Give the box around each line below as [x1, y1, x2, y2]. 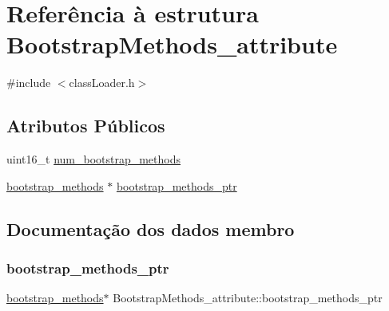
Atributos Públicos [6, 113, 165, 138]
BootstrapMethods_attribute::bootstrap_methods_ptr [113, 289, 383, 306]
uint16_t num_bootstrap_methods [6, 151, 181, 167]
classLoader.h [69, 74, 135, 91]
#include [6, 74, 51, 91]
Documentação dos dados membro [6, 216, 295, 241]
